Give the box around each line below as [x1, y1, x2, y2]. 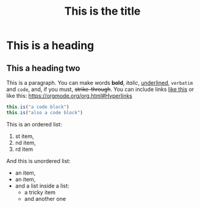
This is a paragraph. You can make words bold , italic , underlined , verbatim [6, 79, 193, 86]
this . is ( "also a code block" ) [6, 109, 84, 115]
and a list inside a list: [15, 182, 70, 189]
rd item [15, 145, 34, 153]
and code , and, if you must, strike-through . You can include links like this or [6, 85, 195, 93]
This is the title [64, 4, 141, 18]
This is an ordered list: [6, 120, 62, 128]
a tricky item [24, 188, 56, 196]
